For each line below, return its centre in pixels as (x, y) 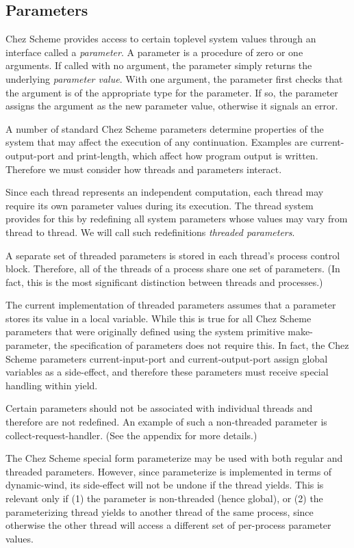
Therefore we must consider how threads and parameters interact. (144, 169)
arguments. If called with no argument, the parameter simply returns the (159, 65)
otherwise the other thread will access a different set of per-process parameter (168, 525)
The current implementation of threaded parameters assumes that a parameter (171, 305)
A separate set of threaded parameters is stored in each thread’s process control (173, 255)
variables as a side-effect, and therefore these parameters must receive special (167, 372)
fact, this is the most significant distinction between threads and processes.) (164, 282)
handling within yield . (52, 385)
